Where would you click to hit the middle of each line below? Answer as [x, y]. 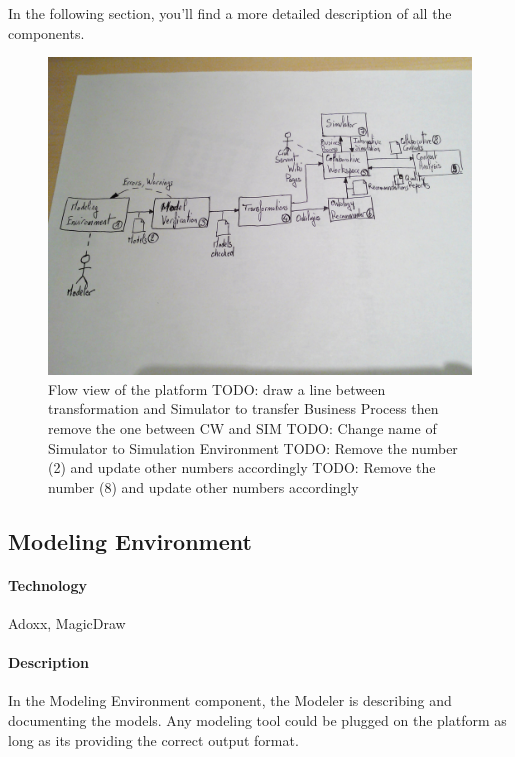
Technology [47, 584]
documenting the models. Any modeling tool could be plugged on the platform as [257, 719]
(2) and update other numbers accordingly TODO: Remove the [242, 467]
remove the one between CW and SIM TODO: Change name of [242, 427]
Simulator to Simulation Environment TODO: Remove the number [253, 447]
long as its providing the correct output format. [153, 739]
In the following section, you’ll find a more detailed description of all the [230, 13]
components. [46, 32]
